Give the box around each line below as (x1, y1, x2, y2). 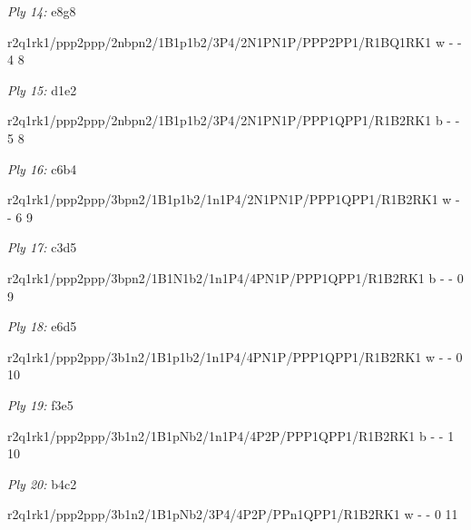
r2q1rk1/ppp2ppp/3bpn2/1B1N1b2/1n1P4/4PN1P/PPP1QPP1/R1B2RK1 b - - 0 (7, 268, 464, 287)
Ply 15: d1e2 (7, 80, 77, 99)
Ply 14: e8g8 (7, 2, 76, 20)
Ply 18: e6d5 (7, 317, 77, 336)
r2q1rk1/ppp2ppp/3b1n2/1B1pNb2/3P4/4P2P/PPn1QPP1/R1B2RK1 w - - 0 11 (7, 505, 458, 524)
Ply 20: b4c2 (7, 474, 77, 493)
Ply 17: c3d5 (7, 238, 77, 257)
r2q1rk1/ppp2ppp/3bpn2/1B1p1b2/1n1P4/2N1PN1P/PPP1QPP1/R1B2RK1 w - (7, 190, 460, 209)
